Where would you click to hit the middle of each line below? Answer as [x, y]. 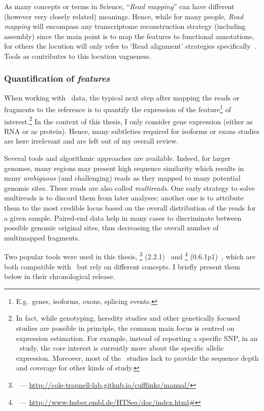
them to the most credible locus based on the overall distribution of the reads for [130, 208]
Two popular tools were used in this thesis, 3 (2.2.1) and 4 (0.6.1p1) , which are [130, 256]
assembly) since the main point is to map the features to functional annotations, [129, 36]
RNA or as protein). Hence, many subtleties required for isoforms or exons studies [132, 131]
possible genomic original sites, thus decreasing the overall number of [111, 228]
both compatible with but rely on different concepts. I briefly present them [122, 266]
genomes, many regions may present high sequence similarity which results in [124, 168]
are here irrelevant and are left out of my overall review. [91, 141]
